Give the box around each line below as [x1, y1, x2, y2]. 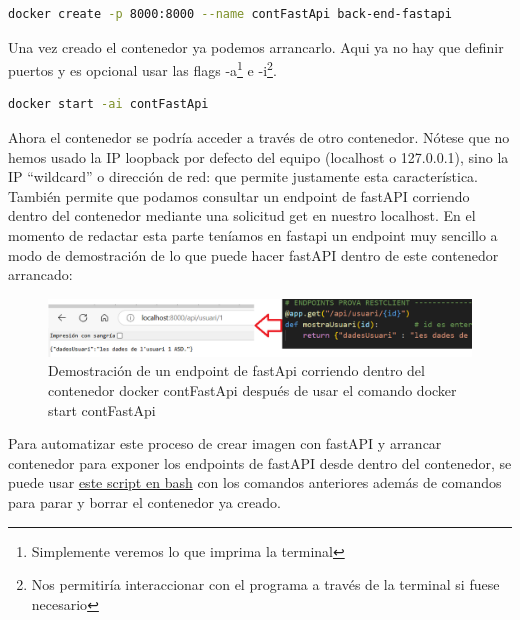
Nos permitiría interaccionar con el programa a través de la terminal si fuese [31, 574, 500, 595]
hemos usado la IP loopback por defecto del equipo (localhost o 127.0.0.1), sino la [8, 146, 509, 167]
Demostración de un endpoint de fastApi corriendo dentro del [48, 360, 425, 381]
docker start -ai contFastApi [8, 97, 209, 112]
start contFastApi [48, 399, 156, 420]
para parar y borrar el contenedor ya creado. [8, 491, 281, 512]
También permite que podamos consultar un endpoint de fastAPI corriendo [8, 185, 470, 206]
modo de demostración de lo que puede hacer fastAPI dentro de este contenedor [8, 244, 499, 265]
